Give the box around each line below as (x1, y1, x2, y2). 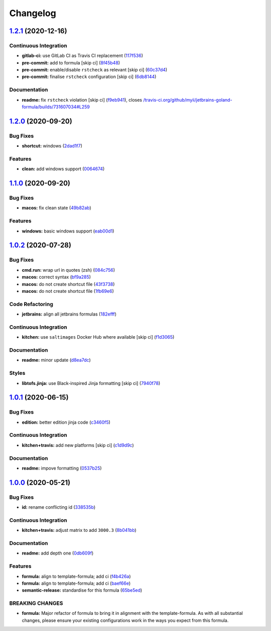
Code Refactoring (9, 300, 54, 307)
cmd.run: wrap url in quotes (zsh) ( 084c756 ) (22, 267, 115, 273)
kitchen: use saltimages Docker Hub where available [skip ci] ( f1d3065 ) (22, 334, 175, 340)
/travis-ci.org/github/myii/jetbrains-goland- (143, 97, 233, 103)
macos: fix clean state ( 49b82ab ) (22, 205, 91, 211)
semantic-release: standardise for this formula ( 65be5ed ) (22, 587, 143, 593)
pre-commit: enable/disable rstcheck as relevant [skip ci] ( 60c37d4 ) (22, 67, 168, 73)
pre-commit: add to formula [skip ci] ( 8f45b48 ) (22, 59, 120, 65)
